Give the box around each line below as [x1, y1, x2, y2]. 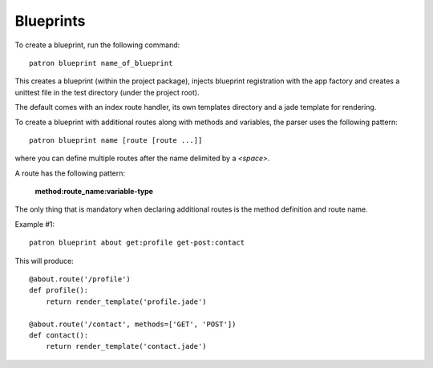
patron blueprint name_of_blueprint [29, 59, 173, 67]
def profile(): [29, 285, 89, 295]
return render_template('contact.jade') [45, 342, 208, 351]
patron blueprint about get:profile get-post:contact [29, 238, 245, 248]
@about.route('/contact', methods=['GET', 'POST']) [29, 319, 237, 329]
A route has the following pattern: [14, 168, 126, 178]
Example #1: [14, 219, 55, 228]
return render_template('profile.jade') [45, 297, 208, 306]
